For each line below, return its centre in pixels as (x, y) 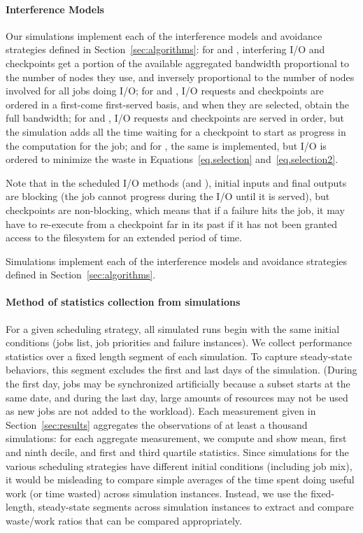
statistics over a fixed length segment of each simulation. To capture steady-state (179, 356)
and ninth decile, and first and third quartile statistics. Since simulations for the (177, 452)
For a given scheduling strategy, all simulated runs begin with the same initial (173, 328)
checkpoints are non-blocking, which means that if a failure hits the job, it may (175, 209)
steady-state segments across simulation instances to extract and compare (196, 507)
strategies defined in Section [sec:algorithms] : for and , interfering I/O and (165, 49)
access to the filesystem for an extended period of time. (124, 237)
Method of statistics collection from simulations (123, 302)
